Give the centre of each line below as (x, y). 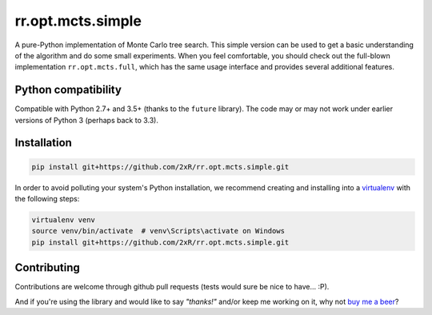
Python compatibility (68, 90)
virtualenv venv (64, 219)
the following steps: (47, 199)
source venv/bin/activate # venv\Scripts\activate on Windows (158, 231)
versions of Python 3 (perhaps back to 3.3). (87, 120)
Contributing (47, 268)
